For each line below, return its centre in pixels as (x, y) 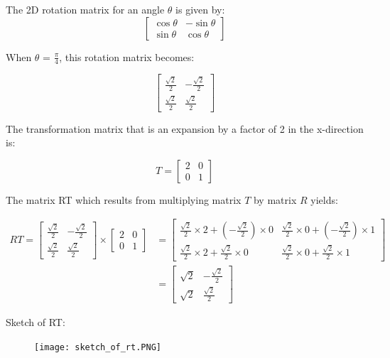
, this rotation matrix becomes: (127, 56)
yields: (324, 199)
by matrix (275, 199)
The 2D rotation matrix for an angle (85, 9)
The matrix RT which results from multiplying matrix (124, 199)
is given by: (200, 9)
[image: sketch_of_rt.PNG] (98, 347)
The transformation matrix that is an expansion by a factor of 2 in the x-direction (185, 128)
